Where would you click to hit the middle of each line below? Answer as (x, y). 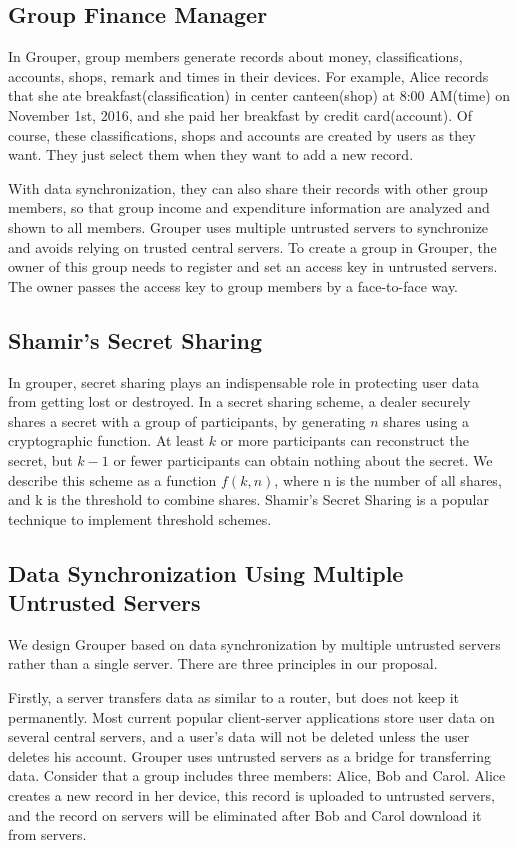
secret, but (40, 459)
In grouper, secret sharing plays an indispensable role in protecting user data (243, 381)
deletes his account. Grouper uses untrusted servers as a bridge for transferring (250, 755)
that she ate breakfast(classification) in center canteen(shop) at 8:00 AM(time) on (259, 95)
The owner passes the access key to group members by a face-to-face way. (233, 285)
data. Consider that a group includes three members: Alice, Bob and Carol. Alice (257, 775)
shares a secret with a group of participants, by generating (187, 420)
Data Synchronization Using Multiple (206, 572)
